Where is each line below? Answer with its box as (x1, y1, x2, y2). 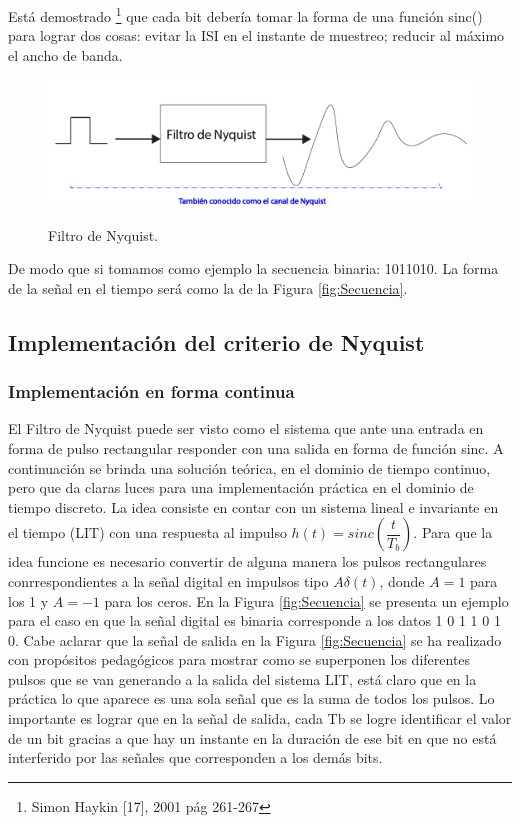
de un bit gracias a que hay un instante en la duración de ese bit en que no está (8, 727, 497, 748)
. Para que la (413, 522, 493, 543)
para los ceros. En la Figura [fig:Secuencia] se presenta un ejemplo (104, 590, 509, 611)
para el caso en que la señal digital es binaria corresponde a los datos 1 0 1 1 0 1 (8, 610, 501, 631)
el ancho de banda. (8, 44, 123, 65)
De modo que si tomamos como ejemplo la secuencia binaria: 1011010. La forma (8, 258, 499, 279)
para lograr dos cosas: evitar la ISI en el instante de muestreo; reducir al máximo (8, 25, 505, 46)
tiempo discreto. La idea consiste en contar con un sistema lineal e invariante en (8, 496, 499, 517)
